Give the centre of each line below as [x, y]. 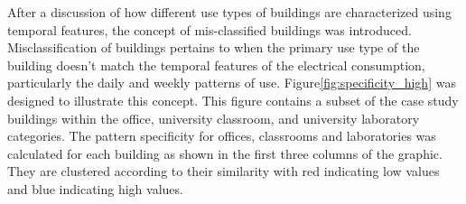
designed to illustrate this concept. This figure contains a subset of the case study [233, 100]
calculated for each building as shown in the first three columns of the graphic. [225, 153]
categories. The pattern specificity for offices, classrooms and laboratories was [222, 136]
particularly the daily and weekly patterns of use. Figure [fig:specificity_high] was [232, 83]
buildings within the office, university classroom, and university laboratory [214, 118]
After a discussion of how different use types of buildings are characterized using [229, 12]
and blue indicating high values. [95, 188]
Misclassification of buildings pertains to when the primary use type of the [214, 47]
